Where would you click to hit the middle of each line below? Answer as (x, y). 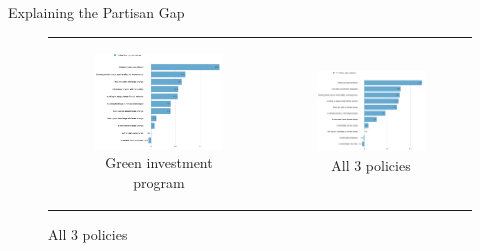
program (159, 181)
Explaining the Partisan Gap (96, 12)
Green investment (159, 162)
